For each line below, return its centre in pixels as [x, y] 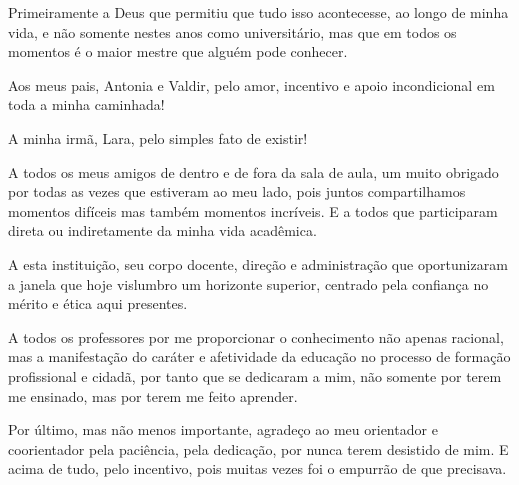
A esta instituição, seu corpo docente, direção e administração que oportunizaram [258, 263]
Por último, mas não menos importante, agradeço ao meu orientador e [223, 429]
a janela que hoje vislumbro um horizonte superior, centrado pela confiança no [248, 283]
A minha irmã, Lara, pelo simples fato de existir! [158, 137]
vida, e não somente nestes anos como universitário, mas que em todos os [232, 31]
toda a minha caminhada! [86, 104]
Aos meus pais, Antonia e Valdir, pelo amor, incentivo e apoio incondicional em [251, 84]
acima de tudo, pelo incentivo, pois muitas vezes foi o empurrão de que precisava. [257, 468]
